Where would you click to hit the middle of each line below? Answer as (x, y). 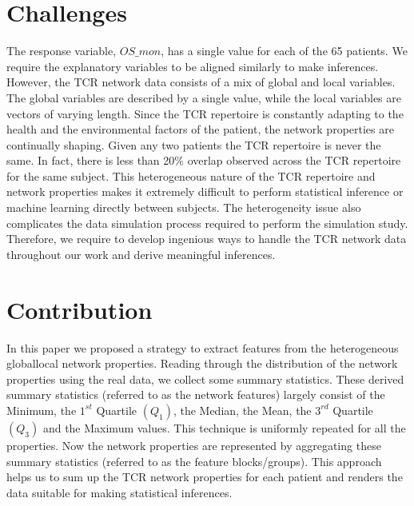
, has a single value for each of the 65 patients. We (284, 51)
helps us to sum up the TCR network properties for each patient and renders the (205, 477)
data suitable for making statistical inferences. (119, 492)
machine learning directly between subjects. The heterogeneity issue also (184, 207)
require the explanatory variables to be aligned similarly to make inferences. (193, 66)
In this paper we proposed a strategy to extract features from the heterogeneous (203, 347)
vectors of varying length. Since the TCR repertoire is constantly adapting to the (205, 113)
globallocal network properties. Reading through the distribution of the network (202, 363)
